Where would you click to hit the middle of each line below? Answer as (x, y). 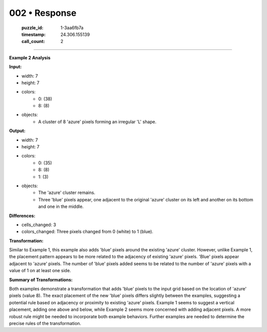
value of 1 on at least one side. (40, 271)
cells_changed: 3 (39, 225)
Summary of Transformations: (41, 280)
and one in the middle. (61, 207)
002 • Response (43, 13)
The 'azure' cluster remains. (67, 192)
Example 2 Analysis (30, 57)
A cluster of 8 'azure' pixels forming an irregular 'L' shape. (97, 122)
